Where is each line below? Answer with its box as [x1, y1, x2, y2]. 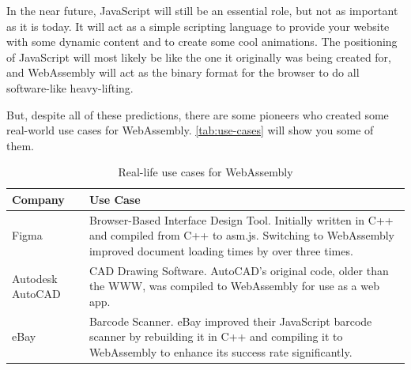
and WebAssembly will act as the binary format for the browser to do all [6, 64, 360, 81]
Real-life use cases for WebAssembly [118, 164, 293, 180]
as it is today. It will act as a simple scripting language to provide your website [6, 17, 390, 34]
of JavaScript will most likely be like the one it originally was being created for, [6, 48, 392, 65]
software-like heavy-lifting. [6, 79, 134, 96]
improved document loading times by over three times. [89, 242, 353, 259]
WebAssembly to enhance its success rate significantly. [89, 344, 353, 361]
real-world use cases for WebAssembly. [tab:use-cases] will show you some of [6, 122, 374, 138]
